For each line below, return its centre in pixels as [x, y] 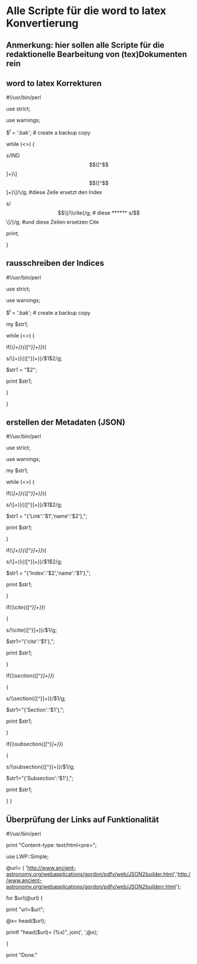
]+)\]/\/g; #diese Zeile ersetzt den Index [54, 192]
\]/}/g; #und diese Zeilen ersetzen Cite [53, 222]
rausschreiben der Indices [55, 263]
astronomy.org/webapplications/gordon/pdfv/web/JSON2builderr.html [91, 887]
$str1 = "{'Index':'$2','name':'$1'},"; [49, 573]
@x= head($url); [26, 921]
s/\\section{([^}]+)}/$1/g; [36, 699]
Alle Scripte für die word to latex [86, 11]
